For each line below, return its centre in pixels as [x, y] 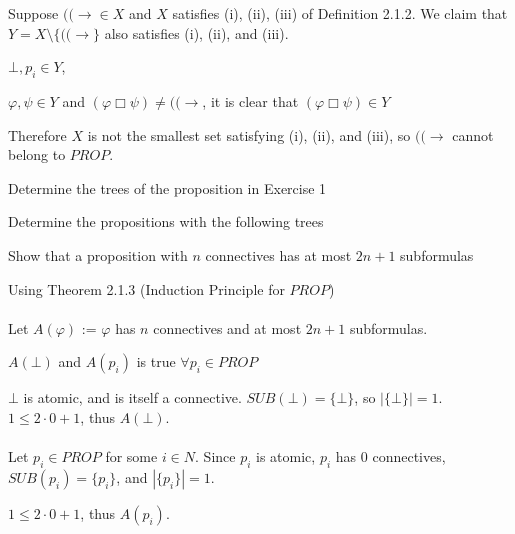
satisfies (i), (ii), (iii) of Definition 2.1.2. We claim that [340, 13]
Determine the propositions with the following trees [166, 221]
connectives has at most [278, 254]
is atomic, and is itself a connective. [132, 397]
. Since [215, 456]
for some [131, 456]
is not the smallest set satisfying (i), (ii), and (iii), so [249, 134]
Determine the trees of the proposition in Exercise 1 [167, 187]
